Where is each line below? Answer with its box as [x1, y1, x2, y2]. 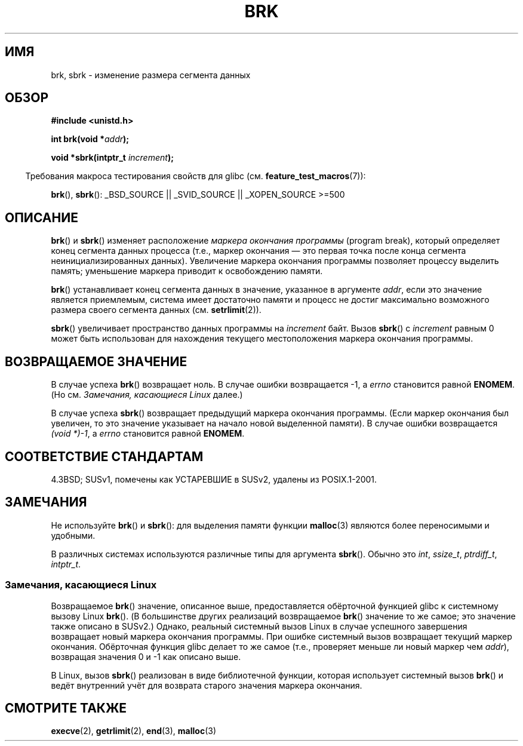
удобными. [51, 530, 96, 541]
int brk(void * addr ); [51, 134, 130, 145]
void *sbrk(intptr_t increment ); [51, 152, 174, 163]
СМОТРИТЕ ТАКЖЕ [5, 700, 127, 716]
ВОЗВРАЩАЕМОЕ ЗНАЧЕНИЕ [5, 354, 187, 369]
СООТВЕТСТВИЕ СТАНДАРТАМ [5, 449, 204, 464]
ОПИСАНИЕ [5, 210, 78, 225]
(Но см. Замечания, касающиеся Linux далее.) [51, 389, 243, 400]
